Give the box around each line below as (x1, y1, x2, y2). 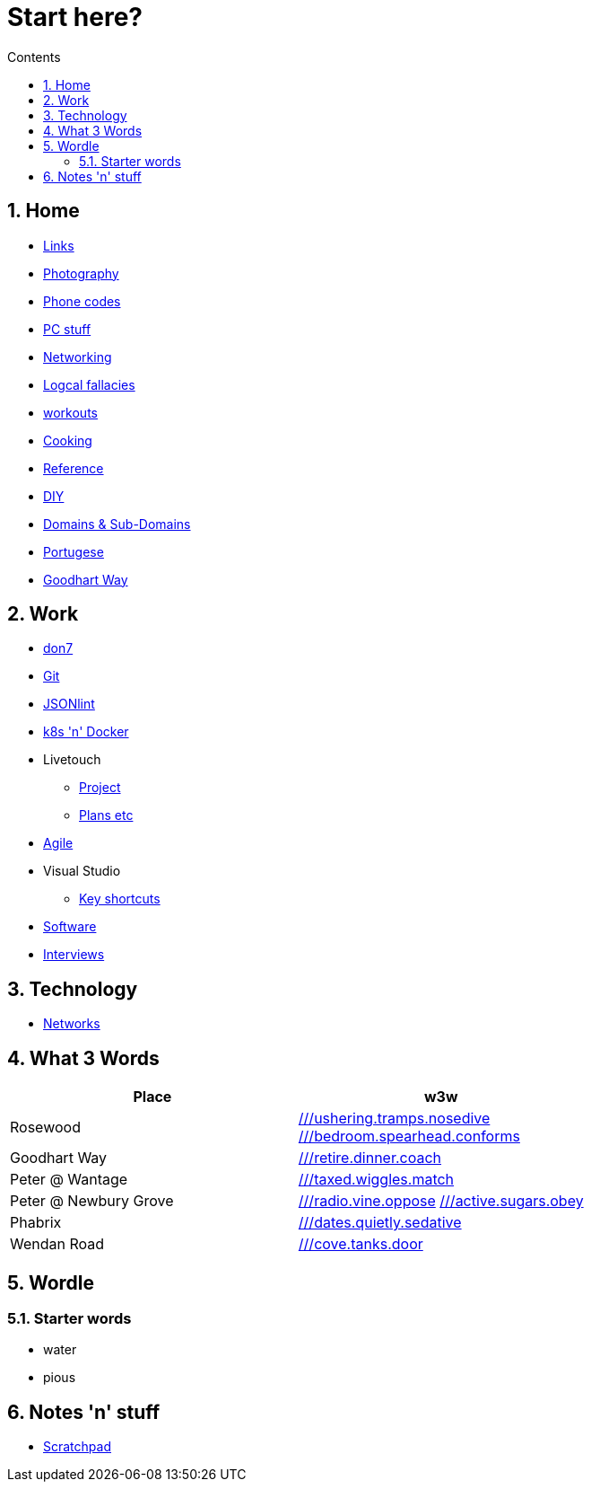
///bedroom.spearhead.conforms (298, 1127, 520, 1146)
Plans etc (79, 807, 134, 824)
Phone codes (43, 293, 121, 309)
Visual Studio (43, 863, 121, 879)
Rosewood (10, 1118, 81, 1137)
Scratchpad (43, 1439, 111, 1455)
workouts (43, 404, 98, 420)
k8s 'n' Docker (43, 724, 129, 740)
